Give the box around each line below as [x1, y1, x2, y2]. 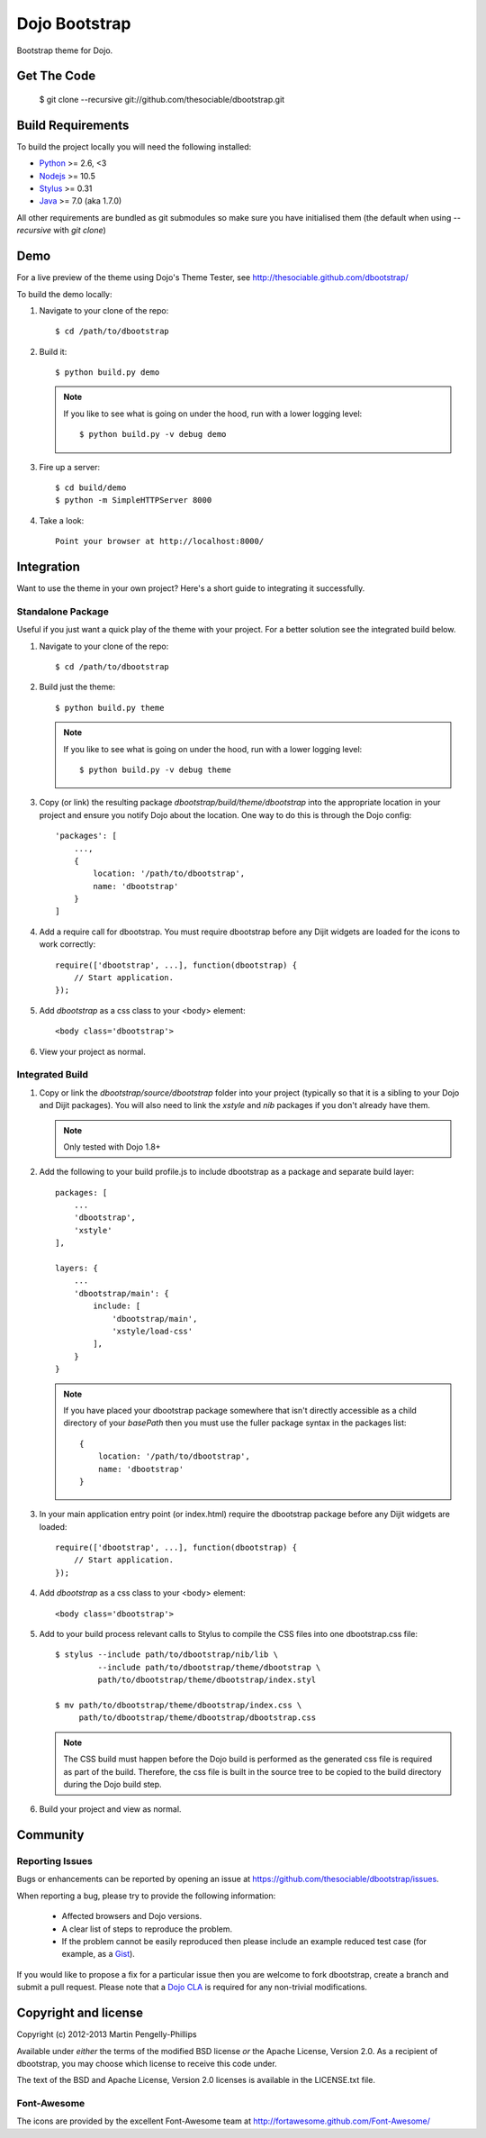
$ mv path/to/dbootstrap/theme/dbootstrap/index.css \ [55, 1699, 302, 1710]
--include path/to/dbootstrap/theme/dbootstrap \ [97, 1662, 321, 1672]
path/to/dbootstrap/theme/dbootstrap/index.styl [97, 1675, 317, 1685]
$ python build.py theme [55, 703, 165, 713]
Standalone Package [16, 605, 110, 617]
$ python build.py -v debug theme [79, 764, 231, 775]
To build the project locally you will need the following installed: [16, 141, 252, 152]
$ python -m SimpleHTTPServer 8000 [55, 496, 212, 505]
